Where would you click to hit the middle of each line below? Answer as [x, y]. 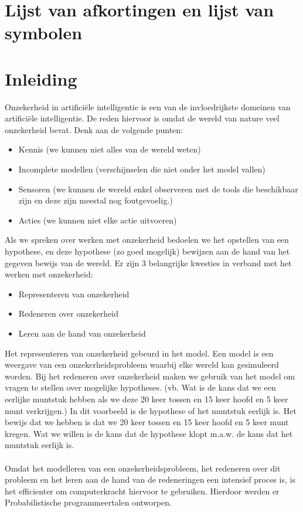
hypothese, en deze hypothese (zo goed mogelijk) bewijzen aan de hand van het [147, 251]
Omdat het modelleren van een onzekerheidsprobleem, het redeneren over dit [143, 468]
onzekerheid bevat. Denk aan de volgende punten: [94, 129]
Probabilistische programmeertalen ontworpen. [88, 502]
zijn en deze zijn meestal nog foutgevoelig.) [96, 200]
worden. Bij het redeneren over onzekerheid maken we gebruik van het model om [150, 376]
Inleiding [41, 78]
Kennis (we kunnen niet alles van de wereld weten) [110, 149]
